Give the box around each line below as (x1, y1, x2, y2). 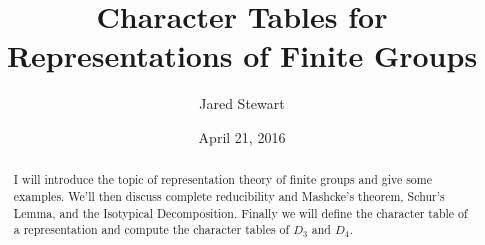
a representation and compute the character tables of (13, 221, 290, 238)
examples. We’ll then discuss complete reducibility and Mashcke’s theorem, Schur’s (13, 187, 445, 204)
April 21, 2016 (198, 126, 286, 147)
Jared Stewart (199, 93, 285, 114)
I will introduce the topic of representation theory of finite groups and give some (13, 171, 432, 188)
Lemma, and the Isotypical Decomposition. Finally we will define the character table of (13, 204, 468, 221)
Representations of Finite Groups (6, 35, 478, 76)
